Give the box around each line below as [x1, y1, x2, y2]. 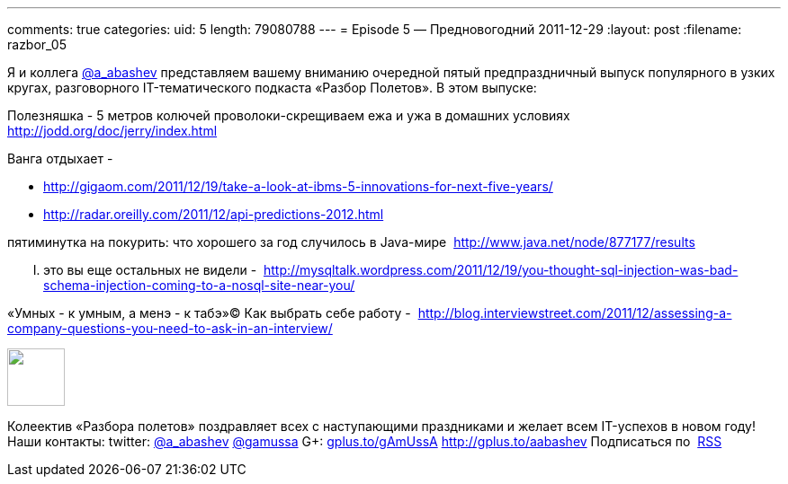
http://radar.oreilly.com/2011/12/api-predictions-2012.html [43, 207, 384, 222]
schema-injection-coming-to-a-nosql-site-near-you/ [43, 277, 355, 293]
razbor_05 [7, 37, 67, 52]
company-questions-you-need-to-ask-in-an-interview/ [7, 321, 333, 336]
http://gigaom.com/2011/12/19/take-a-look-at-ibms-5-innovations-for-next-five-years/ [43, 179, 553, 194]
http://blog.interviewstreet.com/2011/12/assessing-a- [417, 305, 732, 321]
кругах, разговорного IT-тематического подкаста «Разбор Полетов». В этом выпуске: [7, 80, 537, 95]
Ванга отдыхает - [7, 151, 113, 166]
